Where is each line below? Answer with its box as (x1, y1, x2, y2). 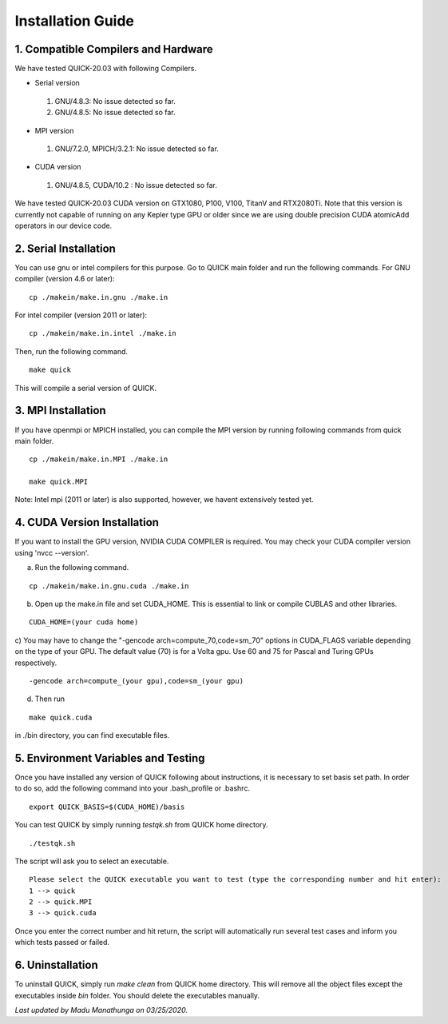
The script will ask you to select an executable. (14, 856, 169, 866)
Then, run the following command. (14, 346, 128, 356)
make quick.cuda (29, 712, 93, 722)
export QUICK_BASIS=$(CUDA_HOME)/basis (29, 802, 185, 811)
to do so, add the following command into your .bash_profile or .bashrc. (14, 783, 251, 793)
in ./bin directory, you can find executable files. (14, 731, 170, 740)
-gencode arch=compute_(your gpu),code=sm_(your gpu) (29, 676, 244, 685)
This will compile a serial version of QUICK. (14, 383, 157, 392)
